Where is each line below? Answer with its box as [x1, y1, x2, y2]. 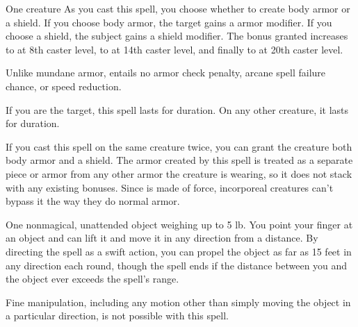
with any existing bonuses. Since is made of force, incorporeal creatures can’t [6, 180, 334, 194]
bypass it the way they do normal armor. [6, 194, 180, 208]
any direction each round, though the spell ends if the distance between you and [6, 258, 348, 272]
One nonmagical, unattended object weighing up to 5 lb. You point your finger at [6, 217, 353, 231]
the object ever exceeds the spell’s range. [6, 271, 179, 286]
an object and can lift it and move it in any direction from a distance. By [6, 230, 318, 245]
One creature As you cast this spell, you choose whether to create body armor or [6, 1, 350, 15]
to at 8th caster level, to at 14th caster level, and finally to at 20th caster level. [6, 42, 343, 56]
